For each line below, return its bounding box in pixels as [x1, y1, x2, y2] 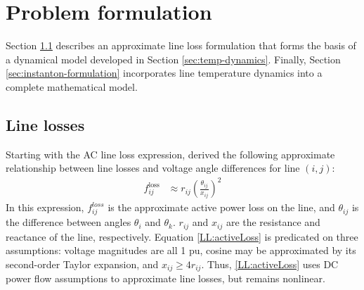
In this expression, [6, 200, 84, 215]
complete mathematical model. [6, 79, 138, 94]
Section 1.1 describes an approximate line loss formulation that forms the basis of [6, 38, 356, 53]
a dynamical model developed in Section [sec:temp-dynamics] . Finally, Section [6, 51, 341, 66]
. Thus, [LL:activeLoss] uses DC [201, 256, 339, 271]
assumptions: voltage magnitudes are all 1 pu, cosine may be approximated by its [6, 243, 356, 258]
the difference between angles [6, 215, 131, 229]
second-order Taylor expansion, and [6, 256, 159, 271]
